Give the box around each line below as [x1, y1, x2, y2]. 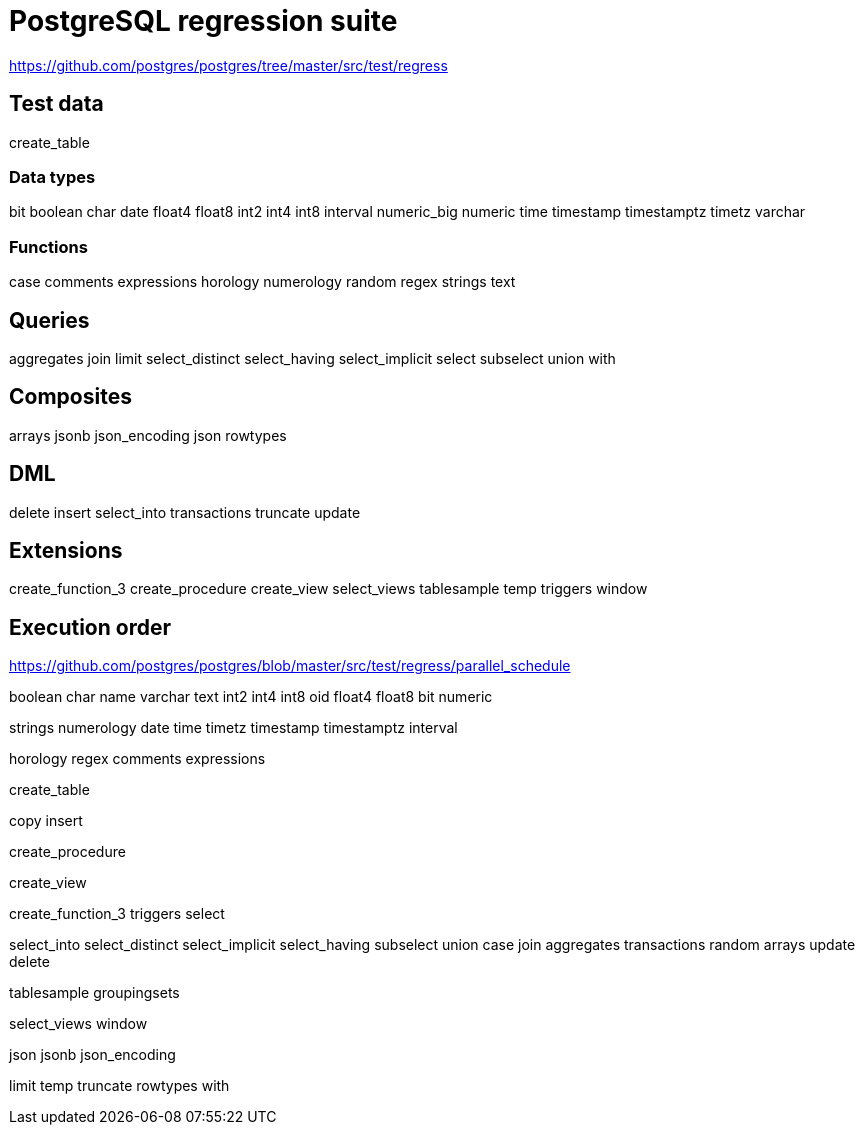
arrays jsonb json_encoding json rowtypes [9, 426, 287, 444]
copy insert [9, 812, 83, 830]
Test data [9, 91, 104, 117]
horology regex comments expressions [9, 750, 266, 768]
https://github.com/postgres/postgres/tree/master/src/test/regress [9, 56, 448, 74]
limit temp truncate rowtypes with [9, 1077, 230, 1095]
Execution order [9, 614, 171, 640]
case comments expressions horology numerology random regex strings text [9, 273, 516, 291]
